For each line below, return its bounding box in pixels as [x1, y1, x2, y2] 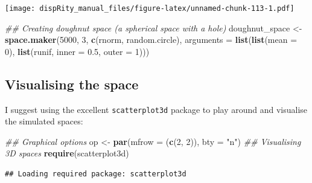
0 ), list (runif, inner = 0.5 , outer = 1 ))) [5, 45, 150, 57]
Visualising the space [5, 74, 139, 93]
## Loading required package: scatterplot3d [5, 170, 186, 179]
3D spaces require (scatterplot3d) [5, 147, 129, 159]
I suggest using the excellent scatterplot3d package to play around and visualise [5, 103, 308, 115]
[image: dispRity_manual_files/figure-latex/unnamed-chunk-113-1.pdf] [5, 4, 294, 13]
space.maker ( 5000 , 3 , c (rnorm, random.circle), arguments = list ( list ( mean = [5, 33, 298, 46]
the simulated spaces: [5, 115, 83, 127]
